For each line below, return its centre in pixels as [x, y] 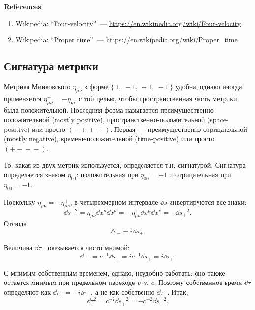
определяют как [27, 292]
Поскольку [20, 201]
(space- [218, 119]
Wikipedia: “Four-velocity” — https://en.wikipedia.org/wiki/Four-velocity [128, 23]
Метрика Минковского [37, 86]
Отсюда [15, 223]
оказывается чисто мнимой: [89, 247]
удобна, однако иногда [209, 86]
